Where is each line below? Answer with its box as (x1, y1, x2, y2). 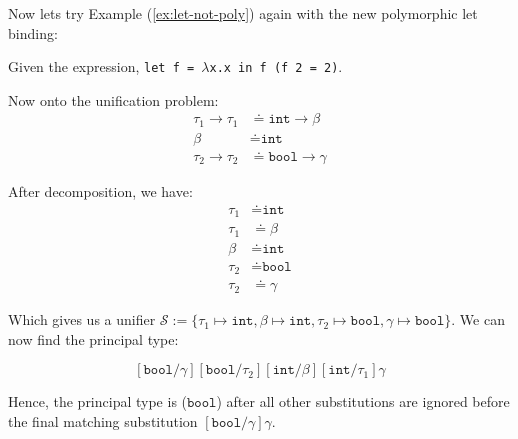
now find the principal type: (8, 328, 179, 349)
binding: (8, 22, 58, 43)
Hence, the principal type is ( (8, 391, 188, 412)
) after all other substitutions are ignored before (216, 391, 510, 412)
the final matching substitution (8, 410, 198, 431)
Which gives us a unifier (8, 309, 156, 330)
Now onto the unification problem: (8, 89, 219, 110)
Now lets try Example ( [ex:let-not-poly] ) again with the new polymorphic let (8, 3, 478, 23)
